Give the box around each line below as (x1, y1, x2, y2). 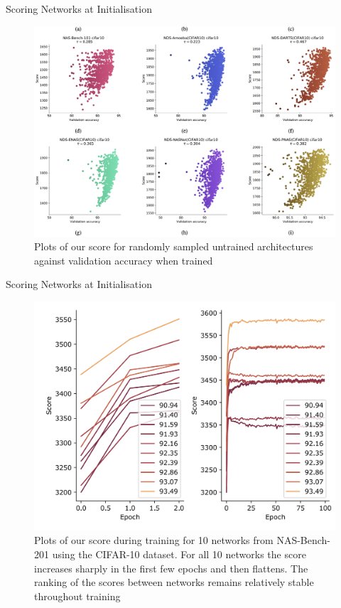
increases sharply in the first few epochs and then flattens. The (34, 560, 308, 575)
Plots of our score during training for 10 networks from (34, 533, 274, 548)
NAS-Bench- (276, 533, 331, 548)
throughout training (34, 588, 121, 603)
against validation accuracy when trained (34, 252, 213, 267)
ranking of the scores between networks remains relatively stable (34, 575, 314, 590)
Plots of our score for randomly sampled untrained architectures (34, 239, 313, 254)
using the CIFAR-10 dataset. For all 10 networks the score (52, 546, 306, 561)
